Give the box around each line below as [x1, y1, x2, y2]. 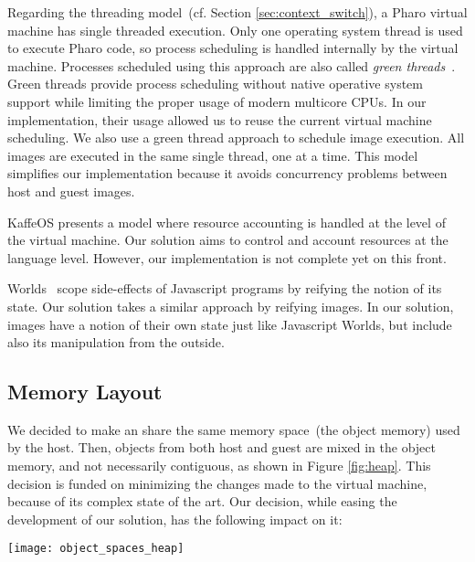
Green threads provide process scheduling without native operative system [7, 74, 423, 93]
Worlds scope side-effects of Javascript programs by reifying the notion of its [7, 279, 442, 298]
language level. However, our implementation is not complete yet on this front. [7, 248, 447, 267]
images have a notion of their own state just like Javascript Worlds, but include [7, 314, 452, 334]
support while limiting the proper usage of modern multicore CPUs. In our [7, 91, 427, 111]
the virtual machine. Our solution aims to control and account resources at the [7, 230, 449, 249]
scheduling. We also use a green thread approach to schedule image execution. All [7, 128, 465, 147]
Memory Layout [7, 377, 163, 406]
